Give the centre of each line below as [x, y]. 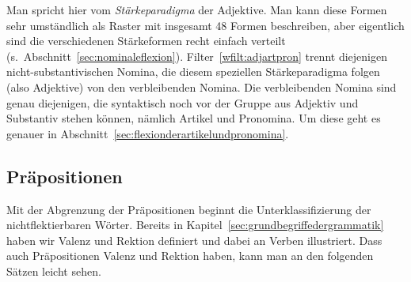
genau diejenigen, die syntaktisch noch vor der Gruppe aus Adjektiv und [183, 102]
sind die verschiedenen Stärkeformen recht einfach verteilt [146, 41]
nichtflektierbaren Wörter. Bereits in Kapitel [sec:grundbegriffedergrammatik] [195, 225]
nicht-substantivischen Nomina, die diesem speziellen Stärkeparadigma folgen [193, 71]
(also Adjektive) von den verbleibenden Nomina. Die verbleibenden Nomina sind [202, 86]
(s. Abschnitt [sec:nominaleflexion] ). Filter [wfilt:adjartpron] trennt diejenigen [197, 56]
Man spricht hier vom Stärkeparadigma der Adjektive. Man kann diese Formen [197, 9]
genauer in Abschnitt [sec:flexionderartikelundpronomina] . [148, 133]
